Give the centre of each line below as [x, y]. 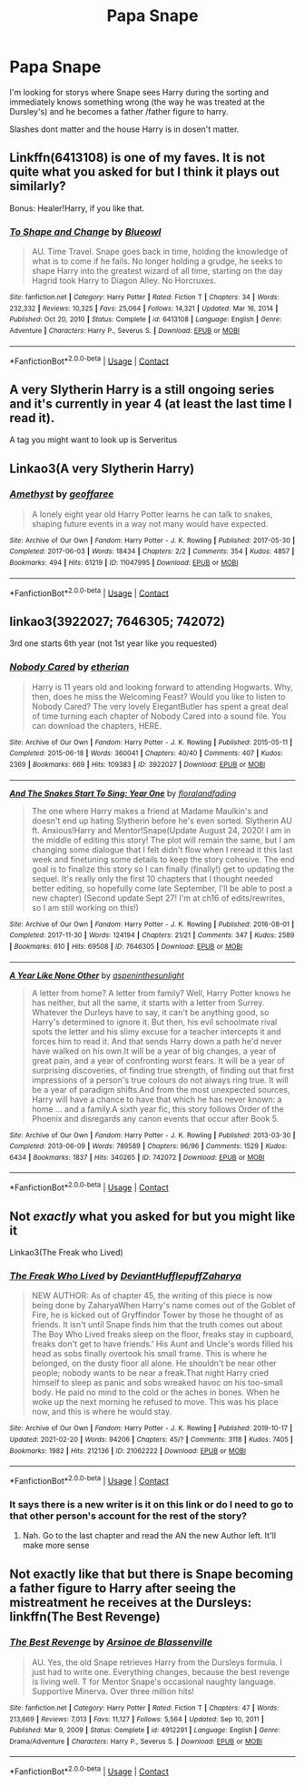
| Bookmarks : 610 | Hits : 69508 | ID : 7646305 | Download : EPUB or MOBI [126, 946]
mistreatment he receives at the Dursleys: [131, 1602]
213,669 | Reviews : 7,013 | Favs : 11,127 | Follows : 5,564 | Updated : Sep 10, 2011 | [137, 1719]
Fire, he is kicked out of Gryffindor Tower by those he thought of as [157, 1315]
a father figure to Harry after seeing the [123, 1588]
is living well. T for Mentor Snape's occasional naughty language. [154, 1681]
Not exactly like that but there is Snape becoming [152, 1574]
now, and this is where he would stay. [102, 1412]
